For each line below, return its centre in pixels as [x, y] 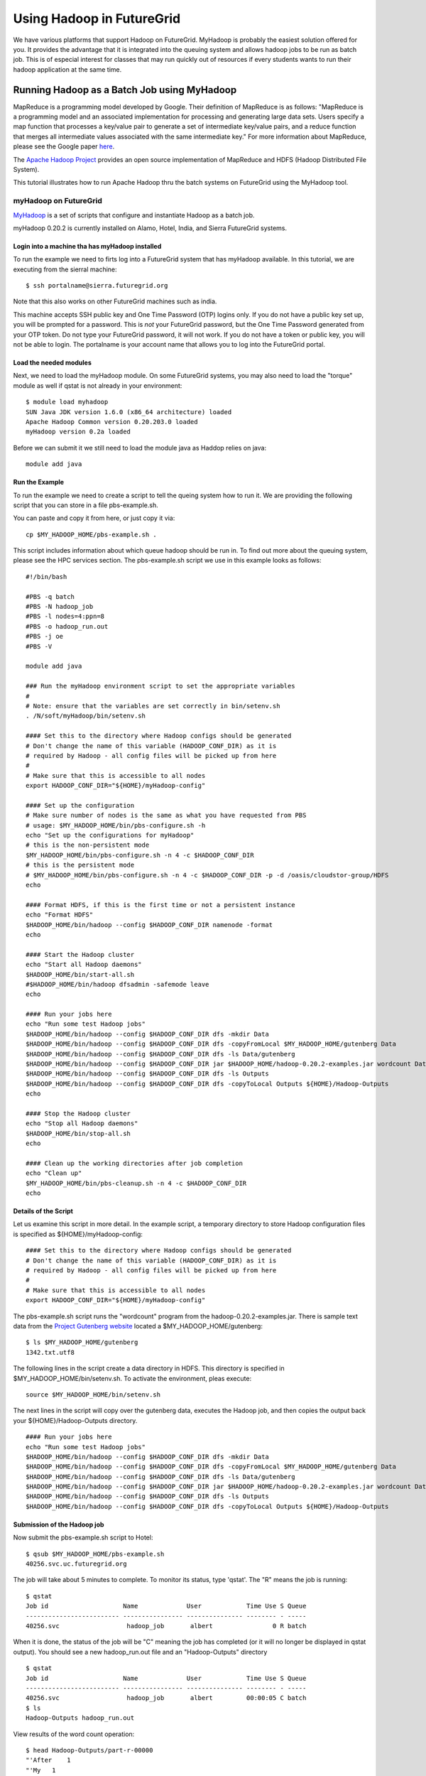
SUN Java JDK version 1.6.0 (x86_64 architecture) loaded [129, 412]
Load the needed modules [53, 363]
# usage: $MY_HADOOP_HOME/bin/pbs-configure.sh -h [116, 825]
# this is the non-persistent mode [88, 845]
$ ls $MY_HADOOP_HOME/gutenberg [82, 1342]
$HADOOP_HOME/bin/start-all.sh [80, 974]
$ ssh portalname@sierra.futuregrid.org [97, 286]
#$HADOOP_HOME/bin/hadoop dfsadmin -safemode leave [118, 984]
